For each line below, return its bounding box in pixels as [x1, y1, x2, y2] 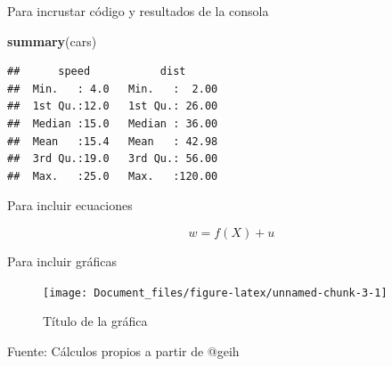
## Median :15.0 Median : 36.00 [7, 117, 218, 130]
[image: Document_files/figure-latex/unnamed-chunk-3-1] [43, 286, 388, 299]
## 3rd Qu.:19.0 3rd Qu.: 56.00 [7, 152, 218, 166]
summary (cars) [7, 31, 97, 50]
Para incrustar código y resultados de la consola [7, 2, 269, 20]
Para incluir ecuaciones [7, 196, 133, 215]
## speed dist [7, 65, 186, 78]
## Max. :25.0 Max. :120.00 [7, 169, 218, 183]
